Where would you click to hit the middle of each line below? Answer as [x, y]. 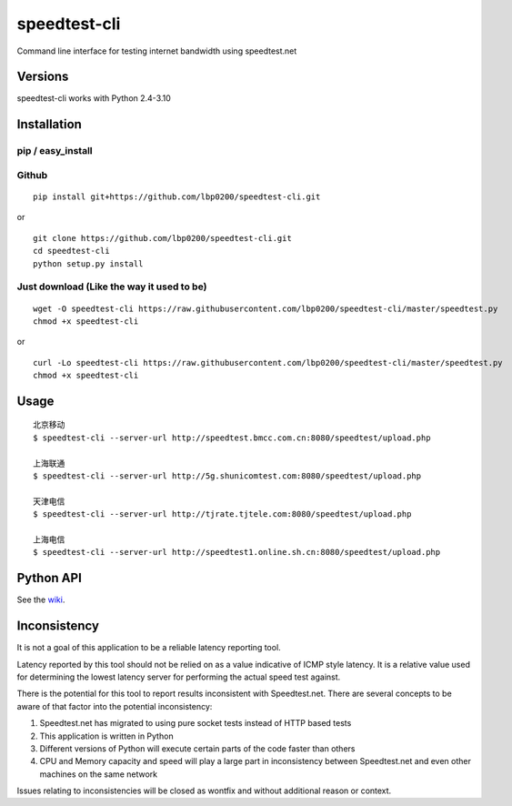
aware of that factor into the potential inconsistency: [115, 706]
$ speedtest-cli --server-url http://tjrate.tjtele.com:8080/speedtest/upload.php [222, 514]
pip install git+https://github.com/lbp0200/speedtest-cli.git [177, 196]
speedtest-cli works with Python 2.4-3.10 [94, 98]
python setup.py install [88, 263]
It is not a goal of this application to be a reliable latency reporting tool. [149, 648]
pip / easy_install [55, 151]
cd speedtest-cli [71, 251]
